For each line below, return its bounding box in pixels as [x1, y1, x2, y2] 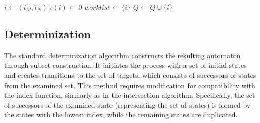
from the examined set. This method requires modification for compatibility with [4, 79, 255, 90]
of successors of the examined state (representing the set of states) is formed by [4, 99, 251, 110]
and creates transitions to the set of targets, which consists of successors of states [4, 69, 256, 80]
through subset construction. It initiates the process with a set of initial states [4, 60, 247, 70]
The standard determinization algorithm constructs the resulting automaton [4, 50, 241, 60]
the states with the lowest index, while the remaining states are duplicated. [4, 109, 238, 120]
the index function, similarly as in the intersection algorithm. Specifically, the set [4, 90, 255, 100]
